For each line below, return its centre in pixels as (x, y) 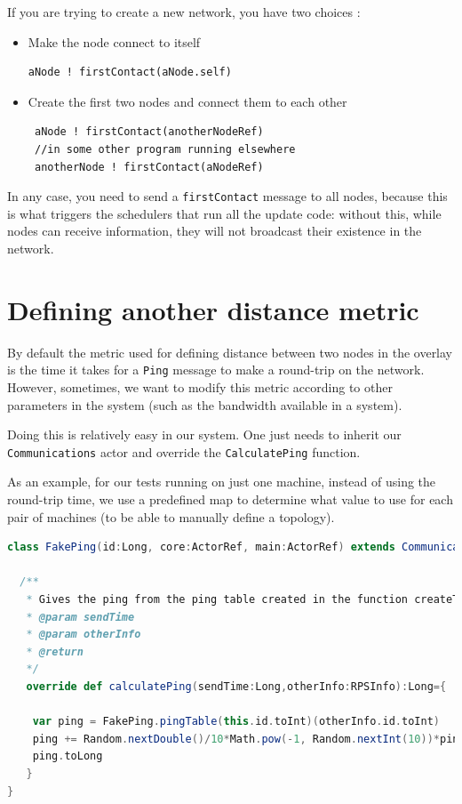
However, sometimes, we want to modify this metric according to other (200, 386)
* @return (55, 651)
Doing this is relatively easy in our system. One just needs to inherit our (204, 434)
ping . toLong (68, 756)
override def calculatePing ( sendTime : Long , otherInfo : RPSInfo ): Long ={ (236, 686)
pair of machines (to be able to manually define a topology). (171, 516)
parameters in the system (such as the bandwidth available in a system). (205, 404)
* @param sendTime (80, 617)
